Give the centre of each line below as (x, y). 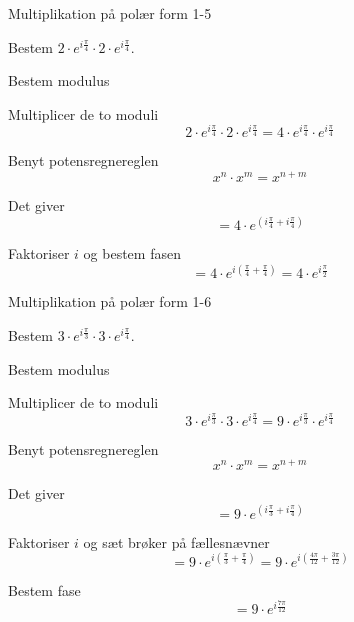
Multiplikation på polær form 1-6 (110, 301)
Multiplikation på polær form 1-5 (110, 13)
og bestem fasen (132, 253)
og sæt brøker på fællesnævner (176, 541)
